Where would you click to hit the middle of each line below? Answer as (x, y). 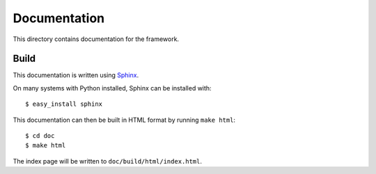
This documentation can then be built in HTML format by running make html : (124, 120)
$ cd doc (40, 136)
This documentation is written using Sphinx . (76, 75)
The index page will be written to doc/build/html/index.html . (107, 161)
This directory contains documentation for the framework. (96, 39)
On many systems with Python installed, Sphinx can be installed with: (112, 88)
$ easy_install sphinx (64, 104)
